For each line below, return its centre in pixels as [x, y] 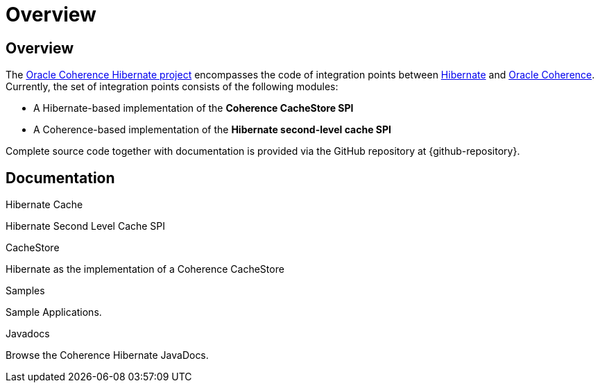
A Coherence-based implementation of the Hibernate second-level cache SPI [212, 130]
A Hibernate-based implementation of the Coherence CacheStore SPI [194, 108]
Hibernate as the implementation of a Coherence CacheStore [145, 269]
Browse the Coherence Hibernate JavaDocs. [107, 355]
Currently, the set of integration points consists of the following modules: [172, 87]
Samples [25, 291]
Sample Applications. [54, 312]
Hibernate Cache [44, 205]
